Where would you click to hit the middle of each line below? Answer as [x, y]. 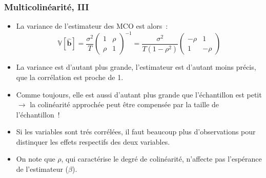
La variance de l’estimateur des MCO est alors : [92, 26]
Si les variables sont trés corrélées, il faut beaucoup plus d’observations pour [136, 132]
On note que [36, 159]
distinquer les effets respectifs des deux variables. [93, 141]
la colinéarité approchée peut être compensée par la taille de [125, 104]
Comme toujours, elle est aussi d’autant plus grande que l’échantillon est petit [139, 94]
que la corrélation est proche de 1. [70, 77]
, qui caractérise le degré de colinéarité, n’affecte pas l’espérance [161, 159]
